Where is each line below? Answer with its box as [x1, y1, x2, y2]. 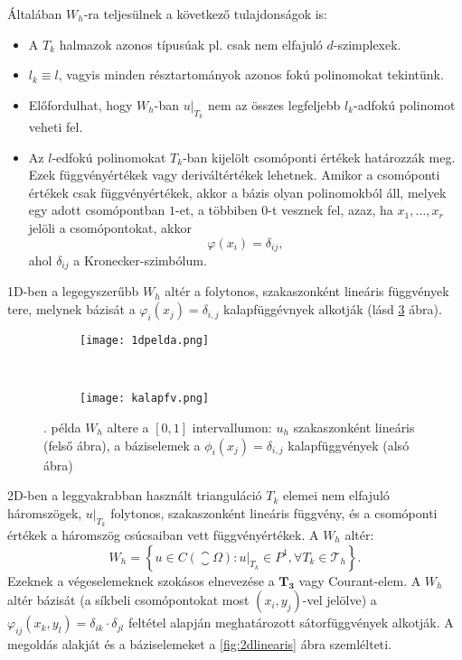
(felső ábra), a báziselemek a [43, 435, 201, 454]
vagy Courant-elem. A [298, 571, 421, 590]
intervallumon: [192, 417, 272, 436]
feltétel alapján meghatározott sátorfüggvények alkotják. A [127, 613, 454, 632]
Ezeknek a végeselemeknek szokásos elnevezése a [7, 571, 275, 590]
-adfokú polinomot [354, 95, 456, 114]
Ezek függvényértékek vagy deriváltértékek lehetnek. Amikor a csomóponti [28, 165, 440, 184]
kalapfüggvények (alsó [288, 435, 410, 454]
